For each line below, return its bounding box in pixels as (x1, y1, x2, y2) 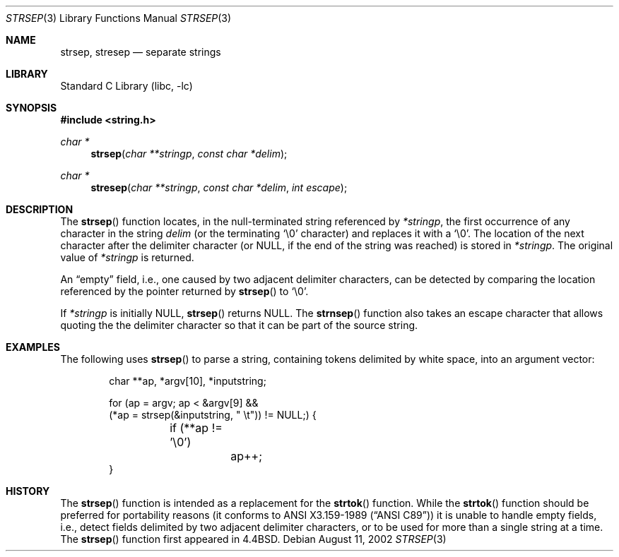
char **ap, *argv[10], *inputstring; (109, 375, 266, 387)
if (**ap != (170, 421, 223, 435)
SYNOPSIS (6, 102, 57, 114)
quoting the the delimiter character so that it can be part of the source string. (60, 319, 418, 331)
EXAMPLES (6, 341, 60, 353)
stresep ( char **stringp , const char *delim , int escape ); (90, 181, 348, 193)
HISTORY (6, 485, 50, 497)
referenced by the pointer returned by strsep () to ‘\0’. (60, 285, 309, 297)
